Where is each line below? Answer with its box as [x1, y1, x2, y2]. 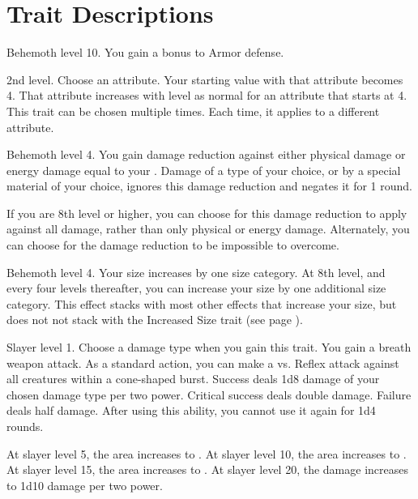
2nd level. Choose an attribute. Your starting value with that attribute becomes [6, 70, 403, 87]
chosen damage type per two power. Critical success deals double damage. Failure [6, 386, 412, 403]
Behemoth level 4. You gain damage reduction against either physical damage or [6, 146, 406, 163]
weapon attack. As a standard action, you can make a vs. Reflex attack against [6, 354, 399, 371]
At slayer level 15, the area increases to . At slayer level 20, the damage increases [6, 461, 408, 478]
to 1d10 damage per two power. [6, 476, 163, 493]
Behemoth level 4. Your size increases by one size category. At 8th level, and [6, 263, 386, 280]
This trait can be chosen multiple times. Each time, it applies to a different [6, 102, 380, 119]
